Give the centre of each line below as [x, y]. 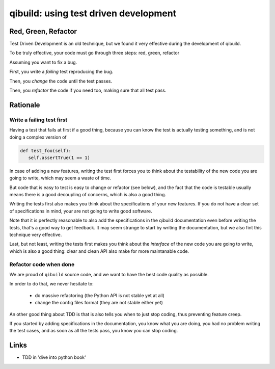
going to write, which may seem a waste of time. [60, 178]
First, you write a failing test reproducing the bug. [61, 72]
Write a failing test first [38, 120]
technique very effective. [36, 235]
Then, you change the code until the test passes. [61, 81]
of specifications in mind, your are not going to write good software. [81, 211]
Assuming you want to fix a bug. [43, 62]
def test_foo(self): [46, 151]
